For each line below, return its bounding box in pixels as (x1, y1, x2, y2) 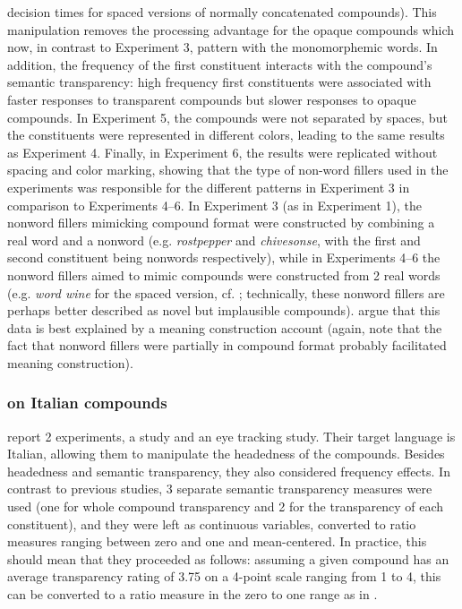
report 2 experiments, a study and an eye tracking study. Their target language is (7, 426, 456, 445)
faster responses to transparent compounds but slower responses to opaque (7, 90, 416, 108)
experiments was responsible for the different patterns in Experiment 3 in (7, 177, 410, 196)
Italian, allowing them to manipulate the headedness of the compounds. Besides (7, 444, 445, 463)
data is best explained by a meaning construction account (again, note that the (7, 318, 442, 337)
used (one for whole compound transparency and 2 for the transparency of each (7, 497, 443, 516)
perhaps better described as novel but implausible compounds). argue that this (7, 301, 441, 320)
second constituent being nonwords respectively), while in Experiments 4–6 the (7, 248, 441, 267)
